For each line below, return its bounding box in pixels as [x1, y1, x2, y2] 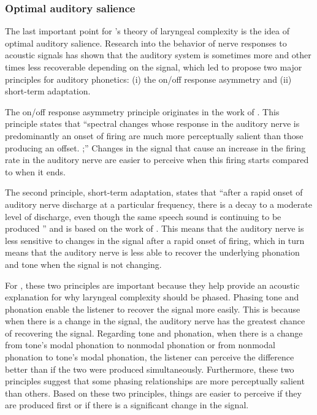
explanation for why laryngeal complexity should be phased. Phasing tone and [5, 291, 299, 303]
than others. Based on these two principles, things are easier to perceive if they [5, 386, 302, 399]
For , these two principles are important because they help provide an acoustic [5, 278, 300, 291]
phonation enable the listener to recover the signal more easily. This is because [5, 302, 300, 315]
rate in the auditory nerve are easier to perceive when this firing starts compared [5, 153, 309, 166]
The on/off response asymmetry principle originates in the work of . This [5, 105, 280, 118]
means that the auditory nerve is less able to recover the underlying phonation [5, 246, 300, 259]
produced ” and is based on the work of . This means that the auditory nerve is [5, 222, 304, 235]
